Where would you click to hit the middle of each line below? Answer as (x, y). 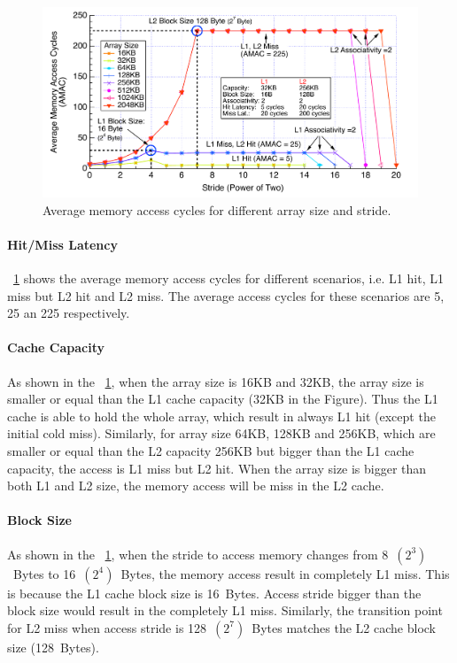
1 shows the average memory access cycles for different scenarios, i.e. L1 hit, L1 (228, 278)
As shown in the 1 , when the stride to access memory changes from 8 (198, 554)
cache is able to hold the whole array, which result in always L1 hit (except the (221, 416)
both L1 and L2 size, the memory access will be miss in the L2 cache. (196, 486)
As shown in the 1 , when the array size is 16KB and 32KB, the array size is (216, 381)
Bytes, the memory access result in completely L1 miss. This (285, 573)
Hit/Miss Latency (62, 244)
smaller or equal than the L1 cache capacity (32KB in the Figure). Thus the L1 (223, 399)
